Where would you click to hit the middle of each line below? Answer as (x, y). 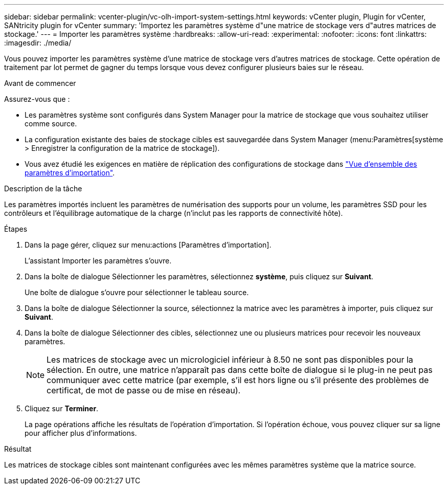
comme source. (51, 124)
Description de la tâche (43, 188)
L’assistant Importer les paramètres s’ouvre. (98, 261)
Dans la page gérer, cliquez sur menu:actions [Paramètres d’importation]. (148, 245)
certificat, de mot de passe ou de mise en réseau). (144, 390)
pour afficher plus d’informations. (81, 433)
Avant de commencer (40, 83)
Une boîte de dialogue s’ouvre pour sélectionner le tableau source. (137, 292)
